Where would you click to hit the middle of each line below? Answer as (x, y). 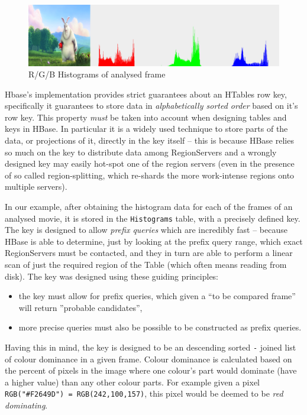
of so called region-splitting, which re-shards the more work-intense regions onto (150, 175)
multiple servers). (36, 187)
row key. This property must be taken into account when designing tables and (146, 117)
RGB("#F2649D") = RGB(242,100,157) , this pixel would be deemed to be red (144, 393)
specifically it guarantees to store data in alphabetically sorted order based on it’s (151, 106)
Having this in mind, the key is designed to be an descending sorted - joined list (151, 347)
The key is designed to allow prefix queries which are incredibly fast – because (146, 230)
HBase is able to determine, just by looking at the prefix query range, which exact (154, 241)
